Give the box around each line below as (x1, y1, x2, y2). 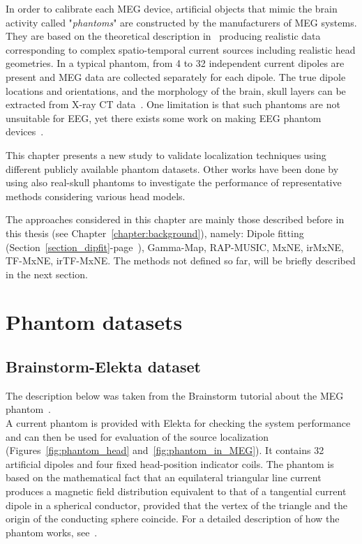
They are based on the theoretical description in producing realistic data (6, 29, 321, 43)
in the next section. (6, 266, 88, 281)
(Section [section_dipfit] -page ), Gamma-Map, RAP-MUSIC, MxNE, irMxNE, (6, 239, 344, 254)
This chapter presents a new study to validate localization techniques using (6, 147, 326, 162)
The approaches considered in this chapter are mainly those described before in (6, 212, 345, 227)
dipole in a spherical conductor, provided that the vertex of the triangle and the (6, 497, 347, 512)
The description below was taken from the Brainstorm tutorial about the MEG (6, 388, 344, 402)
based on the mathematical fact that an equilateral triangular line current (6, 470, 322, 485)
